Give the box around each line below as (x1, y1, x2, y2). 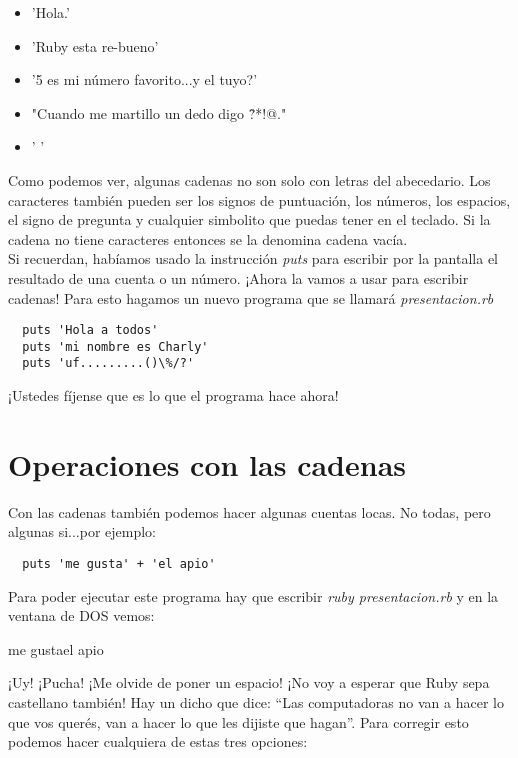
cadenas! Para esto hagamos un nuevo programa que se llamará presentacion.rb (8, 287, 494, 308)
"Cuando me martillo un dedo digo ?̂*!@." (31, 102, 287, 123)
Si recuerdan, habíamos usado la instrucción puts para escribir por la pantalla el (8, 248, 499, 269)
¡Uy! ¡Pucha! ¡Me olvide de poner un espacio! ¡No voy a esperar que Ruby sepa (8, 672, 490, 693)
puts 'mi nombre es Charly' (22, 339, 209, 354)
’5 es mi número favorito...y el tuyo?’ (31, 69, 258, 90)
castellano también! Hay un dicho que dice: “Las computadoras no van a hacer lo (8, 692, 504, 713)
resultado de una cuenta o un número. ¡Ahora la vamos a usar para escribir (8, 267, 469, 288)
